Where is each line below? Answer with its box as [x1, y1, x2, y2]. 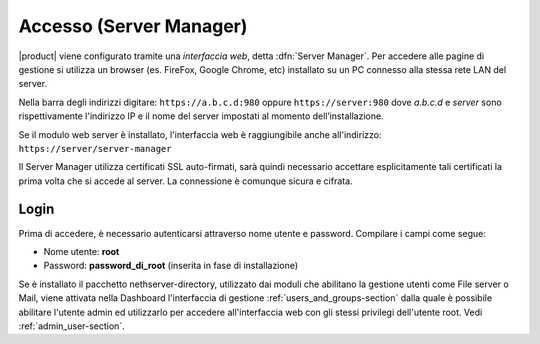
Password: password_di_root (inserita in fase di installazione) [43, 260, 299, 272]
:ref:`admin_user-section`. [18, 320, 125, 332]
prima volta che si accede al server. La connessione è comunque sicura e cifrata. [18, 175, 354, 187]
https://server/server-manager [18, 143, 172, 154]
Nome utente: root [43, 245, 120, 257]
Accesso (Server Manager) [18, 15, 248, 37]
